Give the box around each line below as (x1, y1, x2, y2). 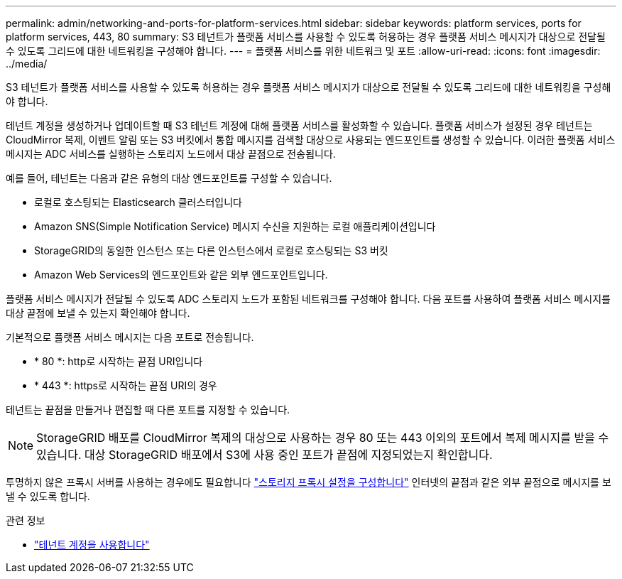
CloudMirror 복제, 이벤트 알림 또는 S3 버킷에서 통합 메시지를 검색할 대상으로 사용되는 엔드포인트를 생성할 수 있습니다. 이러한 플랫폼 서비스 (6, 134, 616, 146)
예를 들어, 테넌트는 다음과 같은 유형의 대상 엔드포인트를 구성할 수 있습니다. (6, 172, 332, 184)
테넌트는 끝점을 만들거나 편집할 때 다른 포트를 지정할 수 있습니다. (6, 404, 290, 416)
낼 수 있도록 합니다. (6, 490, 90, 502)
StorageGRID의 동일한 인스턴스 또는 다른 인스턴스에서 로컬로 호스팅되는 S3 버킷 (34, 244, 388, 256)
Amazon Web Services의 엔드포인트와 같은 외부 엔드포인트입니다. (34, 269, 328, 281)
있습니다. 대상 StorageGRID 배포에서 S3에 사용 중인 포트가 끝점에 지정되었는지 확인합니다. (36, 448, 493, 462)
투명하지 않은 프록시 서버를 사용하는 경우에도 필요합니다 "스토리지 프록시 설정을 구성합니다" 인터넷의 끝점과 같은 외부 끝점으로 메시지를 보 (6, 476, 611, 488)
